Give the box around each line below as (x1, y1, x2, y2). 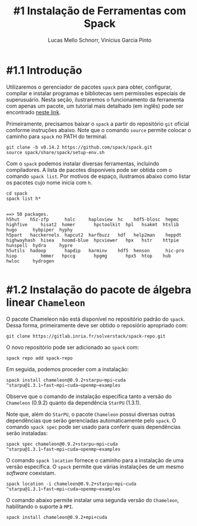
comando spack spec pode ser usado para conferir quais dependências (6, 423, 181, 430)
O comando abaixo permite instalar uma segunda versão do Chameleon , (6, 496, 179, 503)
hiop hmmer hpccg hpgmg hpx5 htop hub (6, 253, 171, 259)
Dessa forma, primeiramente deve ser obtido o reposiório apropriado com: (6, 321, 188, 328)
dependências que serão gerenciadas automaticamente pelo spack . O (6, 417, 176, 424)
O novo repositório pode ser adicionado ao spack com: (6, 343, 139, 350)
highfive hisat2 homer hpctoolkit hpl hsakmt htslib (6, 221, 179, 227)
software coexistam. (6, 469, 56, 477)
